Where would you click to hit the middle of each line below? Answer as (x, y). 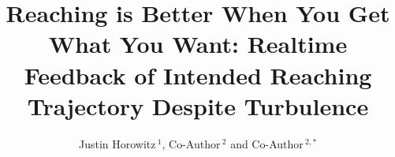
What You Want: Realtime (198, 44)
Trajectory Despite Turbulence (198, 105)
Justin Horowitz (117, 143)
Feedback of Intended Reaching (198, 75)
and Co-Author (267, 143)
